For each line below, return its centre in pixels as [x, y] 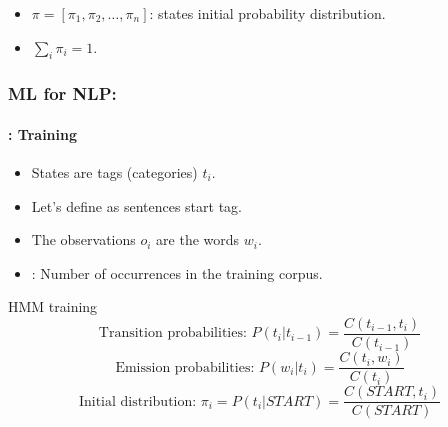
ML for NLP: [62, 93]
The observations [83, 239]
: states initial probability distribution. [267, 13]
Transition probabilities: [172, 333]
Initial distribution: [137, 401]
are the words [198, 239]
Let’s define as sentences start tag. [136, 205]
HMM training [53, 306]
